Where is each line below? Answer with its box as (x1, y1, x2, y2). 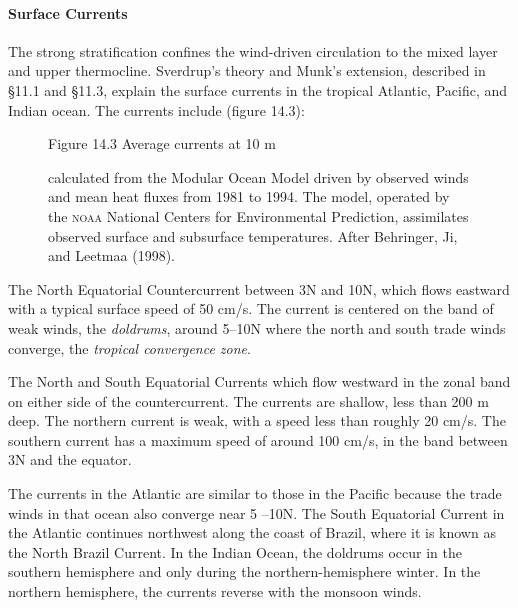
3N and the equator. (8, 449, 132, 470)
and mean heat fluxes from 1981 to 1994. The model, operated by (48, 186, 450, 207)
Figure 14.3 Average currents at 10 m (48, 133, 276, 154)
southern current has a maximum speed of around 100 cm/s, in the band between (8, 429, 508, 450)
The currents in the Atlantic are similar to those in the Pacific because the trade (8, 483, 502, 504)
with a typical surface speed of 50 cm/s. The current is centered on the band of (8, 298, 494, 319)
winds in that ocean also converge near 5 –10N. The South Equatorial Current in (8, 502, 505, 523)
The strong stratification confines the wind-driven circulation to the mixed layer (8, 40, 498, 61)
